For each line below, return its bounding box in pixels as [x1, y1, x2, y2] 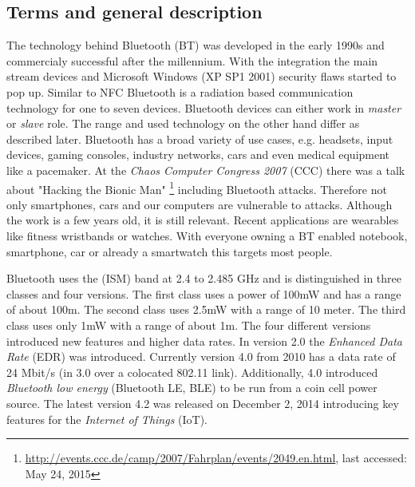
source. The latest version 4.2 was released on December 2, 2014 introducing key [6, 394, 399, 411]
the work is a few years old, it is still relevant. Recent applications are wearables [6, 212, 399, 228]
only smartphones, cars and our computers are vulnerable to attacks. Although [6, 196, 393, 212]
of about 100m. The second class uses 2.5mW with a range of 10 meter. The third [6, 301, 406, 318]
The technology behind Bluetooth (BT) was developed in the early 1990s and [6, 37, 385, 53]
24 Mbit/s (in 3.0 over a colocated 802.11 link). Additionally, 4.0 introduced [6, 363, 378, 380]
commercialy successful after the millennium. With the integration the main [6, 52, 378, 69]
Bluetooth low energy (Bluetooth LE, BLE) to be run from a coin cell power [6, 379, 377, 396]
